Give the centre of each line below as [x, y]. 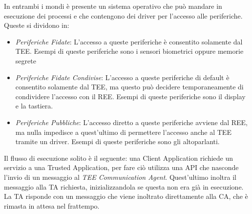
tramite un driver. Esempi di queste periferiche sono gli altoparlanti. [117, 141]
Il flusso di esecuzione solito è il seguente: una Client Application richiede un [119, 158]
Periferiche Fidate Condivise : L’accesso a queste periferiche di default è [122, 77]
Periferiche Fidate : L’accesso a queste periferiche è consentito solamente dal [129, 41]
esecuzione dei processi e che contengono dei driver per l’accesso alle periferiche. [123, 15]
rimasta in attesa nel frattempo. [52, 205]
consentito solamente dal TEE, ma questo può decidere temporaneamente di [129, 87]
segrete [26, 60]
